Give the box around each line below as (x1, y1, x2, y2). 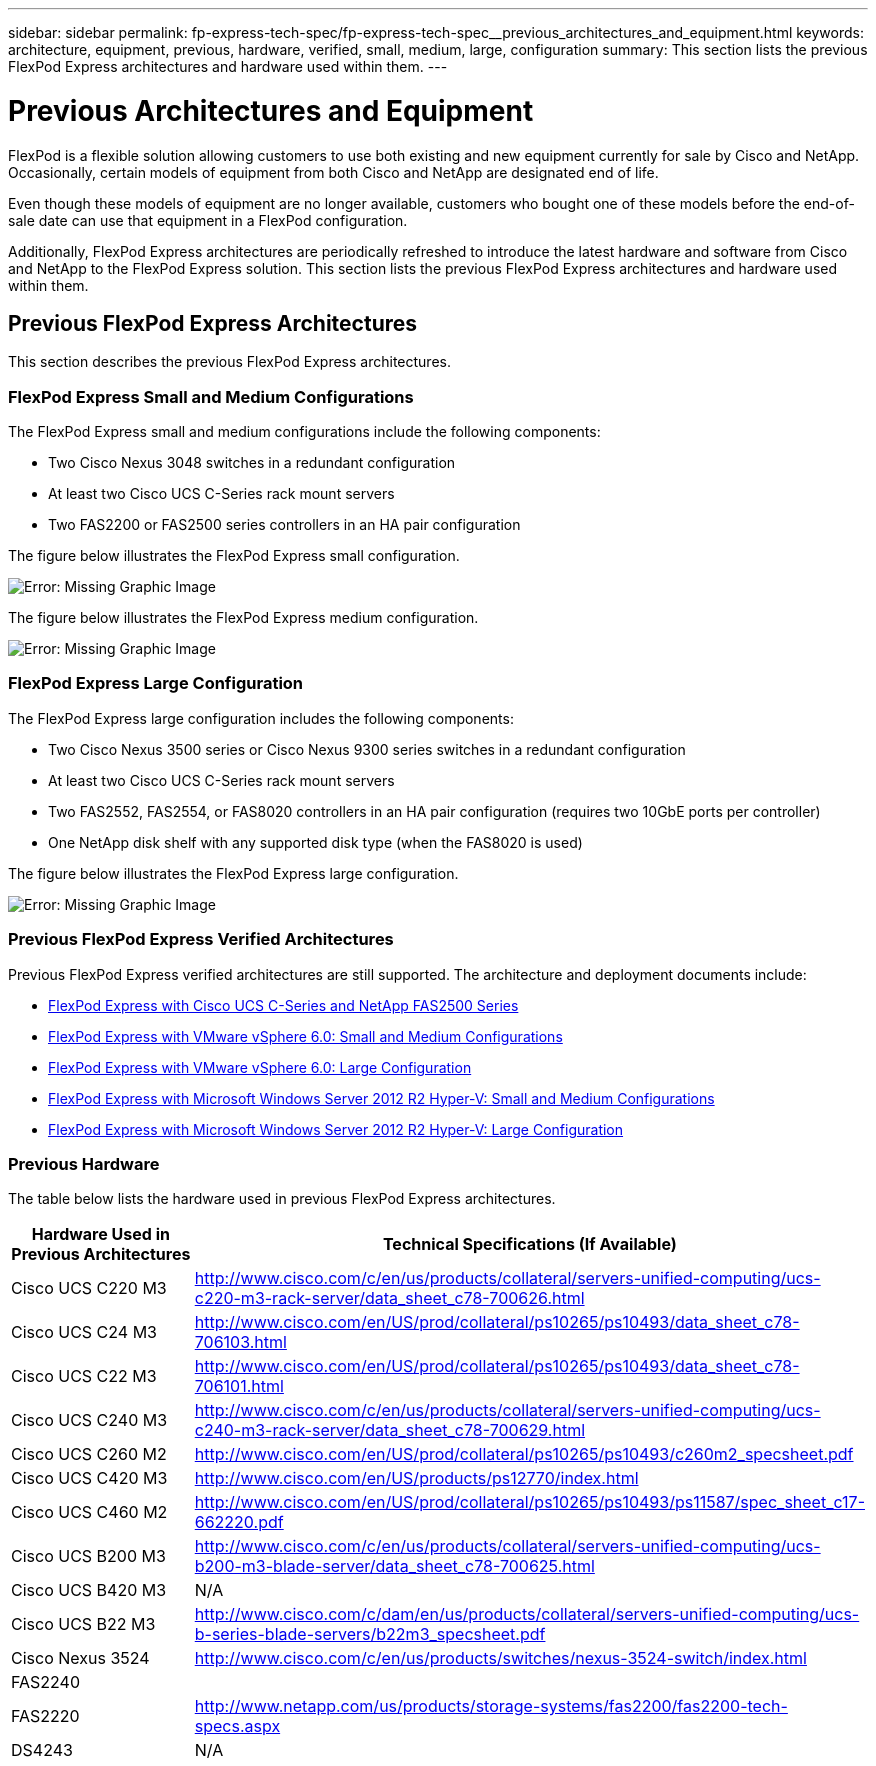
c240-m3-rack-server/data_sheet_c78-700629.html (194, 1420, 586, 1441)
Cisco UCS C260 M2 (11, 1444, 167, 1465)
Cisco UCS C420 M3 (11, 1468, 168, 1489)
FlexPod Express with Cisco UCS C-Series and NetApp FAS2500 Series (48, 996, 519, 1014)
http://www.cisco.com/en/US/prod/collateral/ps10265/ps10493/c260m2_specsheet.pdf (194, 1444, 854, 1465)
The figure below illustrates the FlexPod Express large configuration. (8, 864, 459, 882)
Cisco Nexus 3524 (11, 1648, 150, 1669)
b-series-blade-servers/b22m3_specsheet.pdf (194, 1624, 546, 1645)
